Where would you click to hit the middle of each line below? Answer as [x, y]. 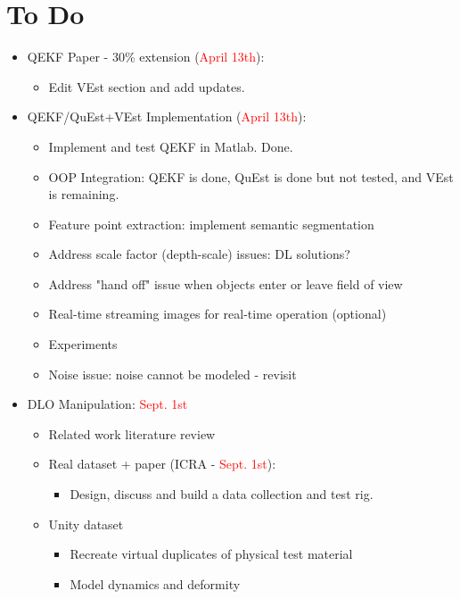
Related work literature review [132, 433]
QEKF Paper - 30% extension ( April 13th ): [146, 57]
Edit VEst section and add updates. [147, 86]
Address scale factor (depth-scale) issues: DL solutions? [199, 254]
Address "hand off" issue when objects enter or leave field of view [226, 283]
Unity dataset [86, 524]
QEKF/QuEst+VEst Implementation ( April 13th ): [167, 116]
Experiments [83, 344]
